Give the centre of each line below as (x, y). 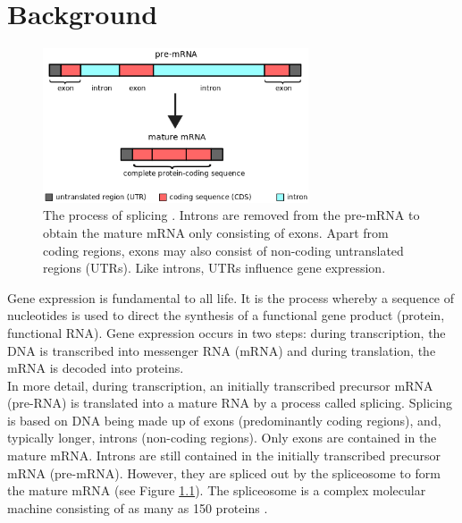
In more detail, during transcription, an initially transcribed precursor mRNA (220, 385)
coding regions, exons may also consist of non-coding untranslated (223, 250)
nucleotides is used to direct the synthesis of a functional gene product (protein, (226, 315)
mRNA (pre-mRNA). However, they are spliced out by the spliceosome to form (224, 472)
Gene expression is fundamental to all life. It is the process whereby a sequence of (231, 297)
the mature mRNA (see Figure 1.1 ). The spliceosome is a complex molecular (217, 490)
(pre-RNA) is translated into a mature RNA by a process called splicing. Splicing (230, 403)
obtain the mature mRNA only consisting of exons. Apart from (216, 232)
